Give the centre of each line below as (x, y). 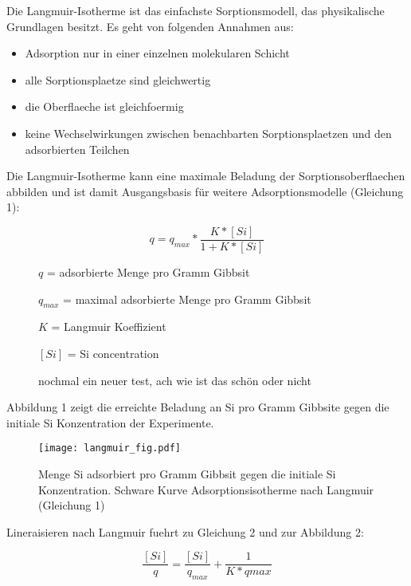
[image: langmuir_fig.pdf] (110, 448)
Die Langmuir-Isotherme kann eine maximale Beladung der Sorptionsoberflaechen (206, 176)
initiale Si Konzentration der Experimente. (110, 422)
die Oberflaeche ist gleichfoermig (104, 106)
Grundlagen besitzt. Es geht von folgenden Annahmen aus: (150, 26)
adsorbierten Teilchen (77, 149)
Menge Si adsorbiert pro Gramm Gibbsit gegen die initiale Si (187, 474)
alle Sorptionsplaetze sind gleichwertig (118, 79)
